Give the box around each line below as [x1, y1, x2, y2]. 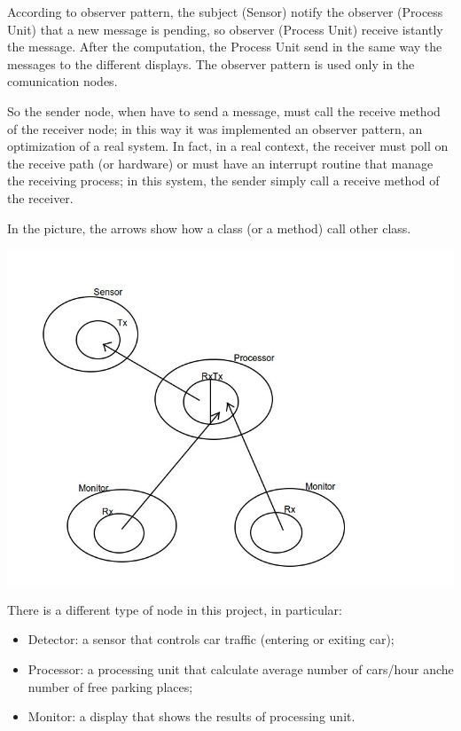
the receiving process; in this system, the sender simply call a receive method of [7, 171, 440, 190]
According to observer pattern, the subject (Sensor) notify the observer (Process [7, 3, 443, 20]
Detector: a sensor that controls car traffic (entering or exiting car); [27, 630, 395, 648]
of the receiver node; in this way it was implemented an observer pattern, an [7, 119, 423, 138]
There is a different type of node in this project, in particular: [7, 600, 342, 618]
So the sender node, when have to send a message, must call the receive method [7, 101, 441, 120]
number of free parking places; [27, 677, 193, 696]
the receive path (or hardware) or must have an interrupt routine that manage [7, 153, 434, 172]
